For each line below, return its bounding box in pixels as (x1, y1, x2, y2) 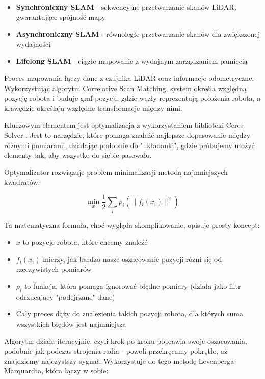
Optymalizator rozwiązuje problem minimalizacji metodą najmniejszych (4, 166, 228, 177)
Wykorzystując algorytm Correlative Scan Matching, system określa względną (4, 82, 247, 93)
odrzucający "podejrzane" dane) (16, 291, 115, 302)
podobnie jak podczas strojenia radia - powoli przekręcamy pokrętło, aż (4, 345, 228, 356)
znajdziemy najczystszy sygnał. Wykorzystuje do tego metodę (4, 355, 197, 366)
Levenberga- (198, 355, 236, 366)
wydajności (16, 38, 51, 49)
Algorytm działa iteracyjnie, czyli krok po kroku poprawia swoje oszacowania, (4, 335, 247, 346)
